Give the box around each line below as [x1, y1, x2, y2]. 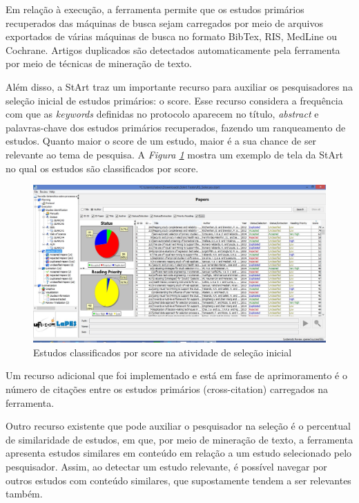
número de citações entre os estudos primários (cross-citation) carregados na [6, 382, 329, 396]
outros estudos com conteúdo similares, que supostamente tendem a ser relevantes [6, 473, 351, 487]
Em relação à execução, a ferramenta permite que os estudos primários [6, 2, 304, 16]
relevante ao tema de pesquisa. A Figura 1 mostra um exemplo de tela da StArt [6, 147, 343, 161]
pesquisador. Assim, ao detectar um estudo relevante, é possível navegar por [6, 459, 327, 474]
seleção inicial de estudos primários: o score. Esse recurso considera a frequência [6, 93, 343, 107]
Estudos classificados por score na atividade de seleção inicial [33, 345, 292, 359]
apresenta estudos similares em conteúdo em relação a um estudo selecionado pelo [6, 446, 352, 460]
